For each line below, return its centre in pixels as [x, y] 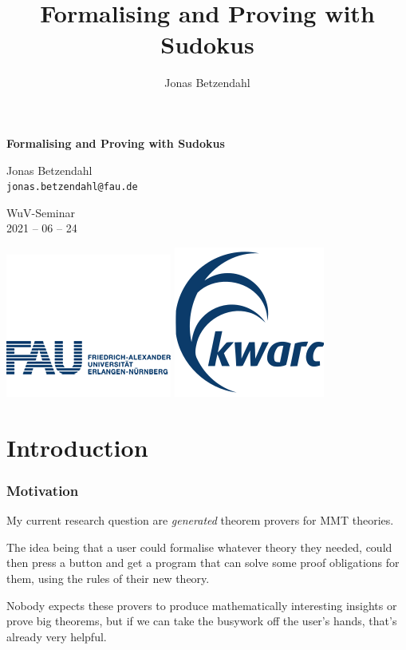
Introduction [77, 447]
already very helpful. [57, 636]
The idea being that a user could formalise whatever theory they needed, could [199, 547]
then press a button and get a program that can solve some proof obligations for [203, 563]
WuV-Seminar [41, 212]
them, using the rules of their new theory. [108, 578]
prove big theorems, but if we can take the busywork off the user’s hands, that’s [202, 621]
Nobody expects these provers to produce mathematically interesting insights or [202, 605]
